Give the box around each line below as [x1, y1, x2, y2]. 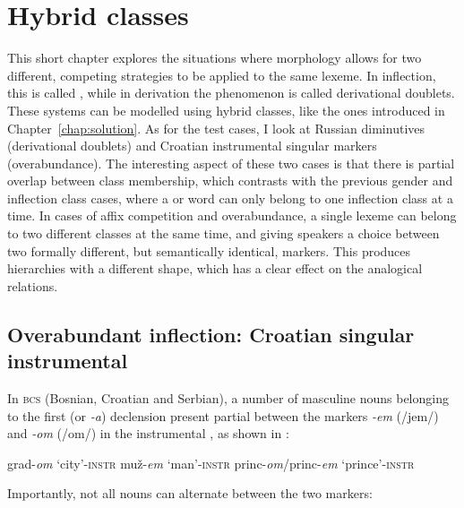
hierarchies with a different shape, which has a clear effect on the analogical [7, 259, 423, 278]
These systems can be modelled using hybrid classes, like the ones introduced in [7, 100, 445, 119]
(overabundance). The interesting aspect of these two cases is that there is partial [7, 153, 455, 172]
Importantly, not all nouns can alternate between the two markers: [7, 484, 373, 503]
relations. [7, 276, 58, 295]
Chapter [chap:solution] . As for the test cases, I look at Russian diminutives [7, 118, 425, 137]
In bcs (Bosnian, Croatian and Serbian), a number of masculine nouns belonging [7, 389, 449, 408]
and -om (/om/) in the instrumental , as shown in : [7, 424, 289, 443]
